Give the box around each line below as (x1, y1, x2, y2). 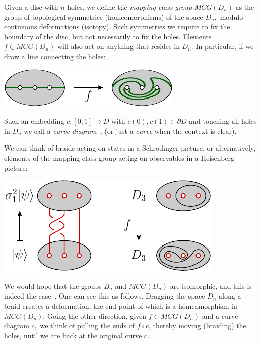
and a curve (202, 310, 238, 321)
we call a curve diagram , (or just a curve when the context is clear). (24, 125, 237, 136)
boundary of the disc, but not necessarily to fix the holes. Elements (4, 31, 212, 41)
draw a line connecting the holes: (4, 51, 106, 61)
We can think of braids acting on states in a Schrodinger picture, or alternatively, (4, 142, 256, 153)
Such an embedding (4, 116, 64, 126)
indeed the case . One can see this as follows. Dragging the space (4, 290, 205, 301)
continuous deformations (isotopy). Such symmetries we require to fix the (4, 21, 230, 32)
